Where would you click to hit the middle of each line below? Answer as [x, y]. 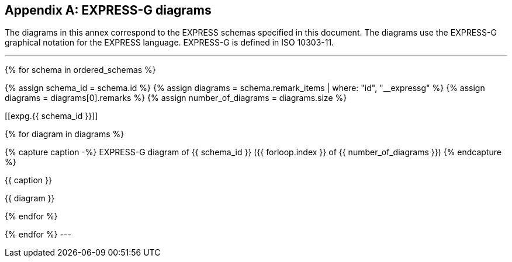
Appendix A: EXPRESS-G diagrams [108, 10]
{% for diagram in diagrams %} [65, 134]
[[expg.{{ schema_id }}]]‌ [51, 116]
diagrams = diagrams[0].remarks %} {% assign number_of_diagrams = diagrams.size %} [176, 98]
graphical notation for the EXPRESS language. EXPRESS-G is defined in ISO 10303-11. [169, 43]
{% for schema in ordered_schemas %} [80, 70]
